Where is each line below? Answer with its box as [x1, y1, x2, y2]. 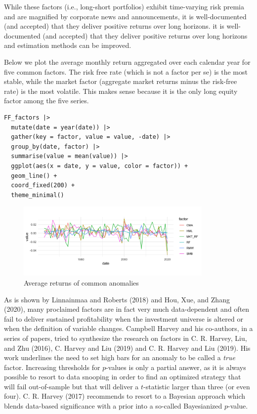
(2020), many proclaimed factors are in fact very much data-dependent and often [4, 304, 250, 314]
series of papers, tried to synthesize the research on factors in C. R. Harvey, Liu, [4, 332, 247, 343]
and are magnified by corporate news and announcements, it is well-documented [4, 11, 247, 21]
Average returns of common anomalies [24, 277, 139, 288]
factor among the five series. [4, 95, 89, 106]
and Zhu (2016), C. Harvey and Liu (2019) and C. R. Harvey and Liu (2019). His [4, 342, 251, 353]
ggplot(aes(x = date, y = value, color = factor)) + [11, 162, 188, 169]
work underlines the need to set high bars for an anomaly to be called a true [4, 352, 235, 363]
